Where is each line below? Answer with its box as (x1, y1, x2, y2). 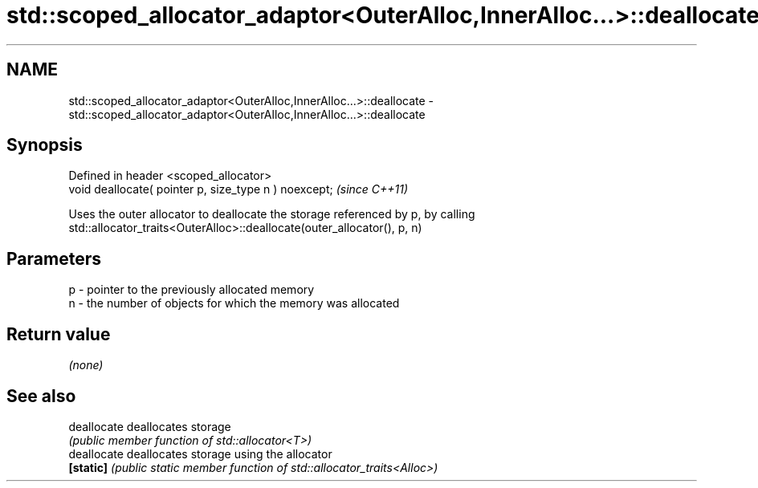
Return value (6, 323, 111, 344)
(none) (68, 358, 104, 372)
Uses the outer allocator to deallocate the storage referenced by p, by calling (68, 207, 475, 222)
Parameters (6, 248, 101, 269)
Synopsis (6, 135, 83, 156)
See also (6, 385, 76, 406)
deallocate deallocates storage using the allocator (68, 446, 332, 461)
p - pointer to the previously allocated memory (68, 283, 315, 297)
